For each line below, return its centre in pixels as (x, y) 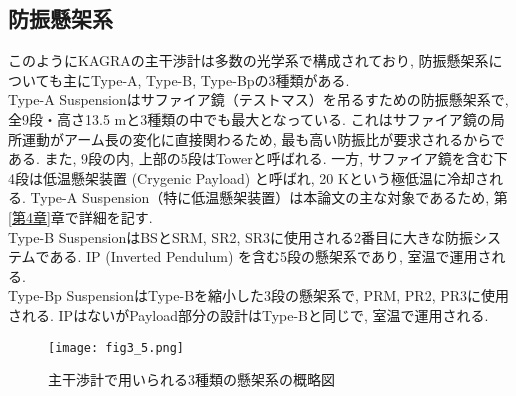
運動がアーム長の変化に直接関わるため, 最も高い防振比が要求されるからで (263, 138)
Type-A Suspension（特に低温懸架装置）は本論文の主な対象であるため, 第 (269, 197)
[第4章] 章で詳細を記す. (80, 216)
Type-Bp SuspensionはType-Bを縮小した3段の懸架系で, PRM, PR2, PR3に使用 (259, 295)
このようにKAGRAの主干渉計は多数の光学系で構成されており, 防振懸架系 (248, 60)
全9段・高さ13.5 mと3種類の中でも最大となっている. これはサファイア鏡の (249, 118)
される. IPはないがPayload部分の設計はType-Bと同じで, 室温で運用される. (248, 314)
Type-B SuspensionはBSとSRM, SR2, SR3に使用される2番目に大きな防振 (241, 236)
